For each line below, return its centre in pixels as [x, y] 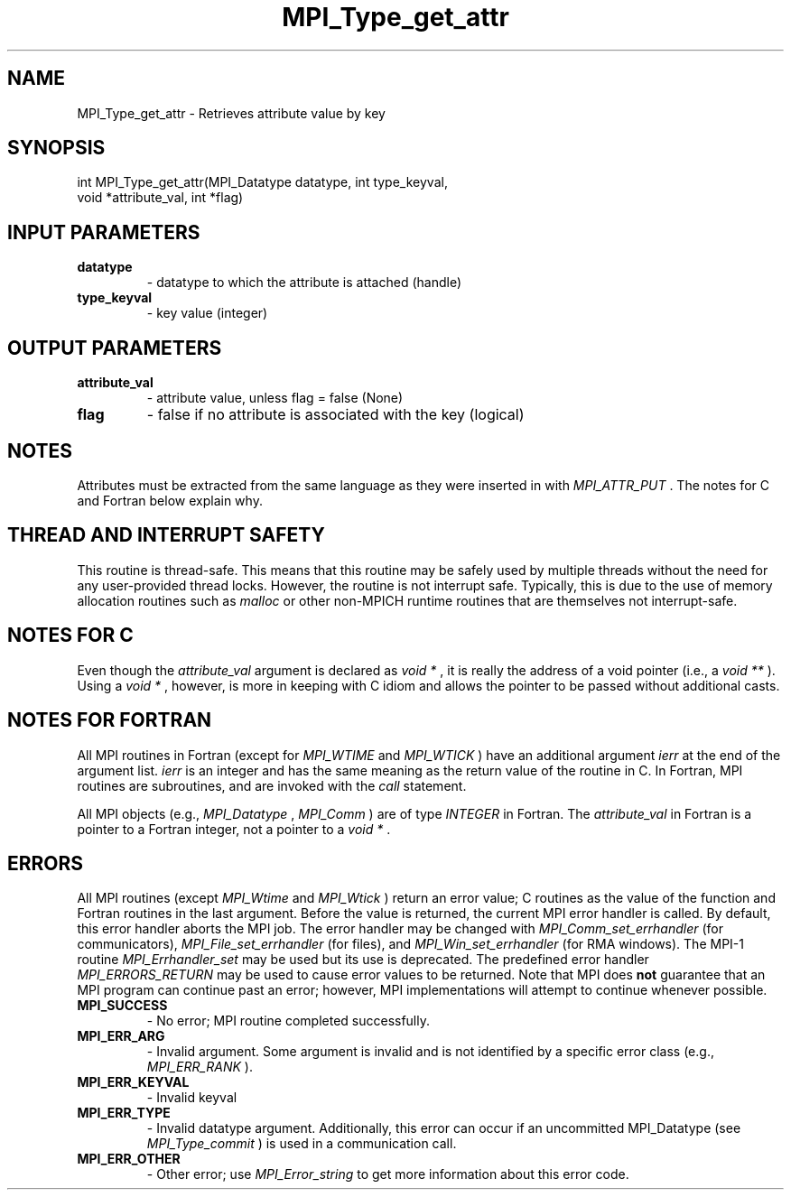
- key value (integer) [207, 313]
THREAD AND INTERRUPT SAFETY [166, 535]
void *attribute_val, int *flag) [160, 198]
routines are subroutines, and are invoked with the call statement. [272, 785]
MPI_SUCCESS [122, 1006]
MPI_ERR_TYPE [124, 1113]
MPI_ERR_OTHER [129, 1159]
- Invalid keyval [192, 1098]
